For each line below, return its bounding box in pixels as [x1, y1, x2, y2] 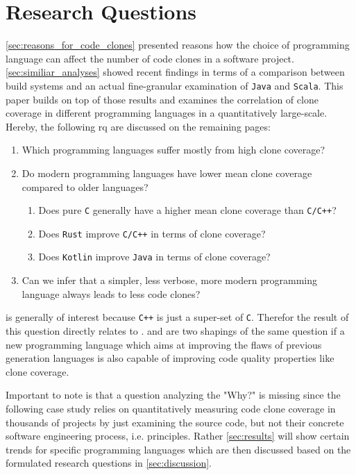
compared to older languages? [22, 179, 149, 194]
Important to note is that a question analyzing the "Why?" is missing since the [6, 387, 341, 402]
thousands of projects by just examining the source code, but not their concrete [6, 415, 344, 429]
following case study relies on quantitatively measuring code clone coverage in [6, 401, 336, 415]
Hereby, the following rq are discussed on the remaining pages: [6, 119, 271, 133]
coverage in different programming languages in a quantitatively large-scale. [6, 106, 328, 120]
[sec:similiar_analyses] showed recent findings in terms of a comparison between [6, 65, 345, 79]
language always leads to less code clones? [22, 286, 201, 301]
